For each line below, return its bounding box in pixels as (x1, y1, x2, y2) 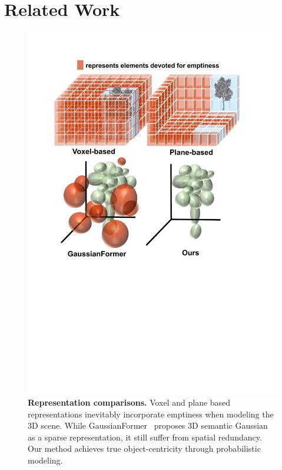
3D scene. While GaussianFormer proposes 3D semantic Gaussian (28, 419, 268, 432)
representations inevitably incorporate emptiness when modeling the (28, 407, 274, 420)
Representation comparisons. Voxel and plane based (28, 396, 231, 408)
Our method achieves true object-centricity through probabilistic (28, 442, 261, 455)
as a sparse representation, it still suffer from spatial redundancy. (28, 430, 262, 443)
